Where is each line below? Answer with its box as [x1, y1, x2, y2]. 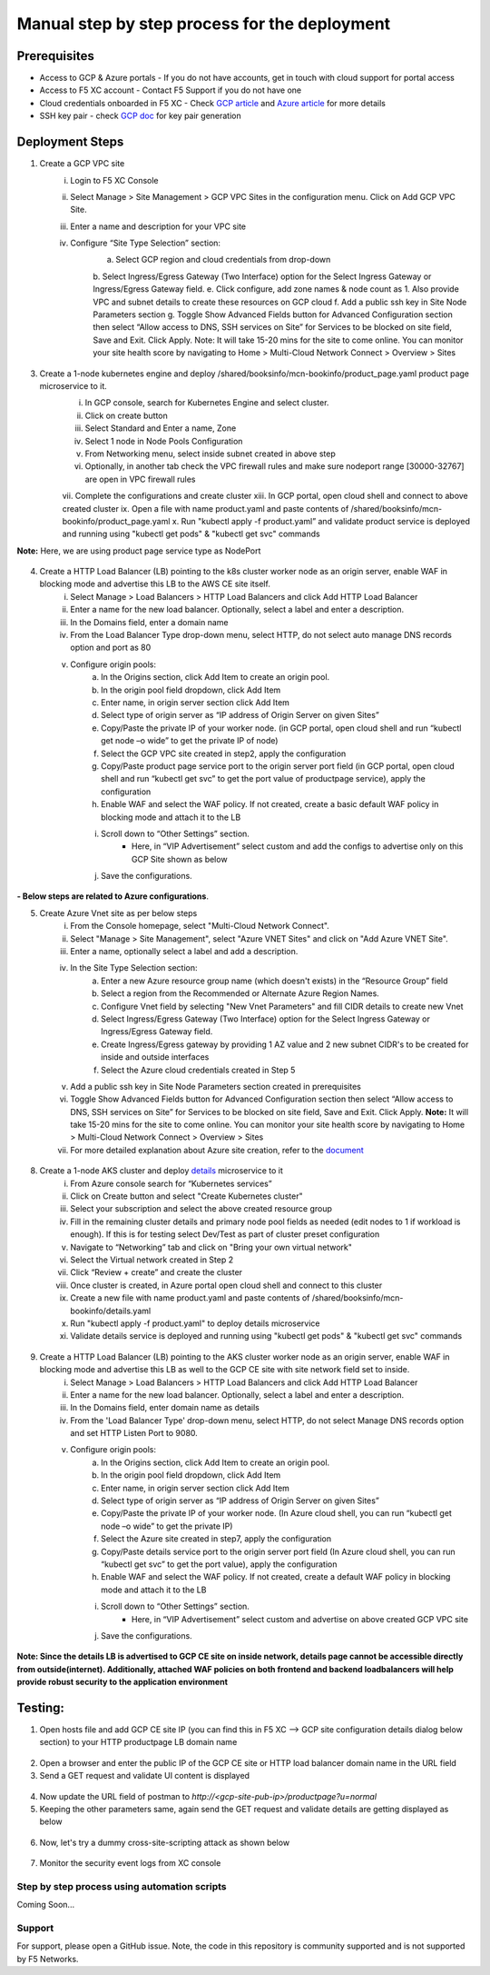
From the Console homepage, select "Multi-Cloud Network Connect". [70, 921, 330, 932]
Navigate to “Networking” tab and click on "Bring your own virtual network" [70, 1242, 353, 1252]
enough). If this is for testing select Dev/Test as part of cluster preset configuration [70, 1229, 380, 1240]
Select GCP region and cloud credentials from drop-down [115, 254, 331, 265]
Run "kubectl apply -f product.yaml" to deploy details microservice [70, 1318, 320, 1329]
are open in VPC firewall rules [84, 474, 196, 484]
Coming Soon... [16, 1900, 75, 1910]
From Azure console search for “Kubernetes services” [70, 1178, 272, 1189]
